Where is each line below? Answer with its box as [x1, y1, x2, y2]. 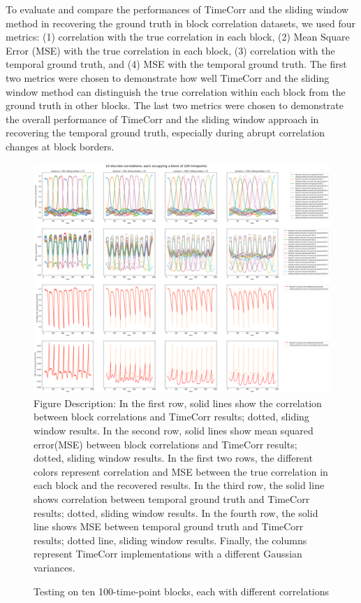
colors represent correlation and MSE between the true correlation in [34, 464, 328, 478]
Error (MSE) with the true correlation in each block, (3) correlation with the [6, 43, 335, 57]
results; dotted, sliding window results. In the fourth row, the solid [34, 505, 318, 520]
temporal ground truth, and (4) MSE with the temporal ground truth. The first [6, 57, 347, 71]
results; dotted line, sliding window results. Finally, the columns [34, 532, 307, 547]
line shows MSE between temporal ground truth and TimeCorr [34, 519, 304, 534]
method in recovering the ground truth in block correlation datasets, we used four [6, 15, 356, 30]
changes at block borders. [6, 139, 115, 153]
